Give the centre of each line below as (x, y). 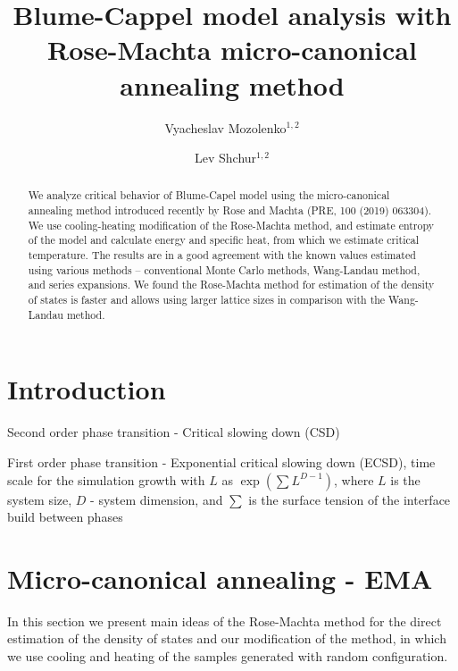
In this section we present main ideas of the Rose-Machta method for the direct (225, 621)
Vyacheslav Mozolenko (225, 127)
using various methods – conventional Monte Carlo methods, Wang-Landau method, (224, 269)
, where (354, 479)
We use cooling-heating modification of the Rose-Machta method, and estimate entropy (231, 225)
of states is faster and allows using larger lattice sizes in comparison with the (207, 300)
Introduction (87, 389)
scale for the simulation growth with (106, 479)
